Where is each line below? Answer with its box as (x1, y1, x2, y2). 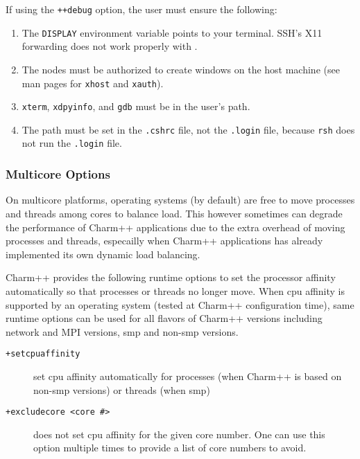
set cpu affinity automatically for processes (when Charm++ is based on (33, 368, 342, 383)
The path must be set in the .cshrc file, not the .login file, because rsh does (22, 122, 355, 136)
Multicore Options (6, 165, 110, 183)
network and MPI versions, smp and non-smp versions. (6, 324, 239, 339)
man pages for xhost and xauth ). (22, 75, 164, 90)
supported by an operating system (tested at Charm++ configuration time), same (6, 297, 354, 312)
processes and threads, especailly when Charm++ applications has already (6, 233, 323, 248)
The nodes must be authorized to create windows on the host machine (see (22, 62, 340, 76)
